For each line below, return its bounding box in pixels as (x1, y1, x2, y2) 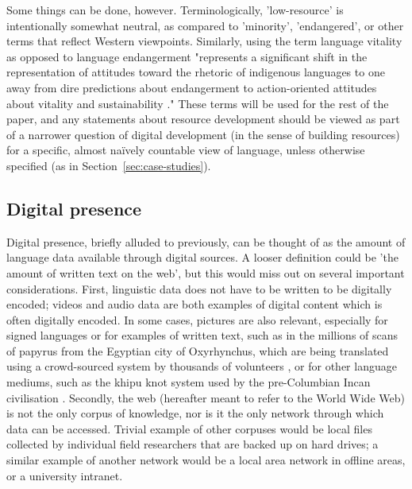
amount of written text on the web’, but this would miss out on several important (6, 264, 405, 281)
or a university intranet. (6, 467, 123, 483)
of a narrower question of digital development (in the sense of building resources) (6, 126, 400, 142)
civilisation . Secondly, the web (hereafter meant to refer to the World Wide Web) (6, 389, 405, 406)
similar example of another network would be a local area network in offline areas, (6, 452, 406, 468)
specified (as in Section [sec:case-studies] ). (6, 157, 211, 173)
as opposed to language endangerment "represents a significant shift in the (6, 48, 368, 64)
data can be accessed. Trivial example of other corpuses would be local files (6, 420, 372, 437)
